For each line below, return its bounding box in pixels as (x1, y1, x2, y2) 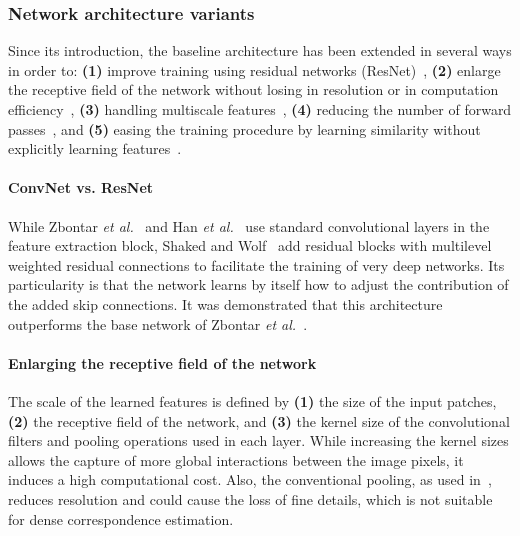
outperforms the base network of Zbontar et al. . (8, 313, 308, 334)
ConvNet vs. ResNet (8, 177, 154, 198)
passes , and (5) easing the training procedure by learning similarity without (8, 118, 481, 139)
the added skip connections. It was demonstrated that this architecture (8, 293, 443, 314)
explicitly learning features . (8, 138, 182, 159)
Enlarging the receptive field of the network (8, 352, 317, 373)
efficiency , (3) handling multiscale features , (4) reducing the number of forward (8, 99, 512, 119)
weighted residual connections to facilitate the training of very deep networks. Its (8, 254, 505, 275)
